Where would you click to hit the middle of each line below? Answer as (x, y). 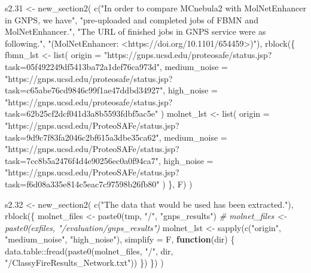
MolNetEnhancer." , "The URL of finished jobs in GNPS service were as (135, 31)
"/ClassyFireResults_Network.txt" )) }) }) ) (84, 263)
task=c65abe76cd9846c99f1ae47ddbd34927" (84, 90)
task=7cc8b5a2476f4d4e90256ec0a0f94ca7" (82, 160)
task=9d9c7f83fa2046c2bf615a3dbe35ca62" (82, 137)
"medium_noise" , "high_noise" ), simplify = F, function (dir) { (120, 239)
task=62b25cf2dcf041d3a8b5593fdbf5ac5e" (82, 113)
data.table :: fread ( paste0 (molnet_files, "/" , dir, (89, 251)
